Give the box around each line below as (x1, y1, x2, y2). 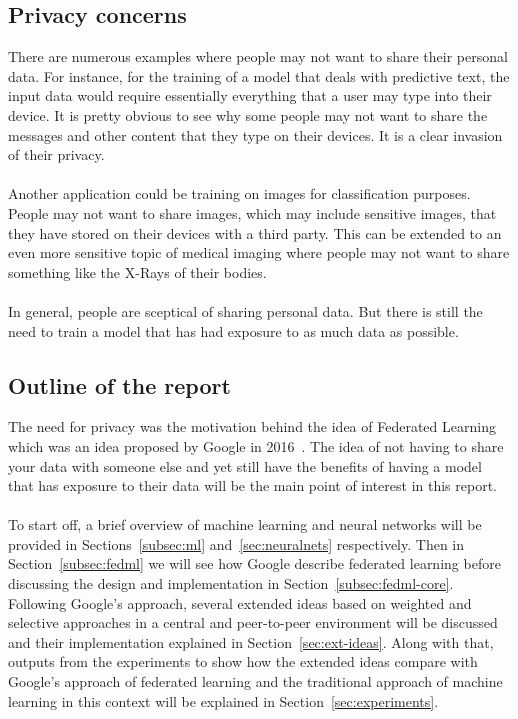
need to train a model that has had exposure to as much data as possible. (8, 320, 459, 341)
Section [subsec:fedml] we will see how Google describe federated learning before (8, 553, 501, 574)
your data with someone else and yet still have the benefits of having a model (8, 455, 482, 476)
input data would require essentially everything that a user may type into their (8, 85, 492, 106)
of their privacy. (8, 144, 105, 165)
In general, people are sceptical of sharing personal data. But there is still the (8, 300, 483, 321)
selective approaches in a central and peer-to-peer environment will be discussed (8, 612, 498, 633)
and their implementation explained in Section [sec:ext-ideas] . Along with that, (8, 631, 494, 652)
